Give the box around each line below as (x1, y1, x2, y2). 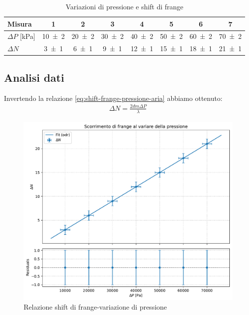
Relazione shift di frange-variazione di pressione (24, 302, 167, 312)
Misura (7, 18, 32, 29)
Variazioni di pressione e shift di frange (65, 1, 184, 11)
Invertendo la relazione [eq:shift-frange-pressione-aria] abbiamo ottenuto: (4, 93, 222, 103)
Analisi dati (4, 69, 64, 85)
